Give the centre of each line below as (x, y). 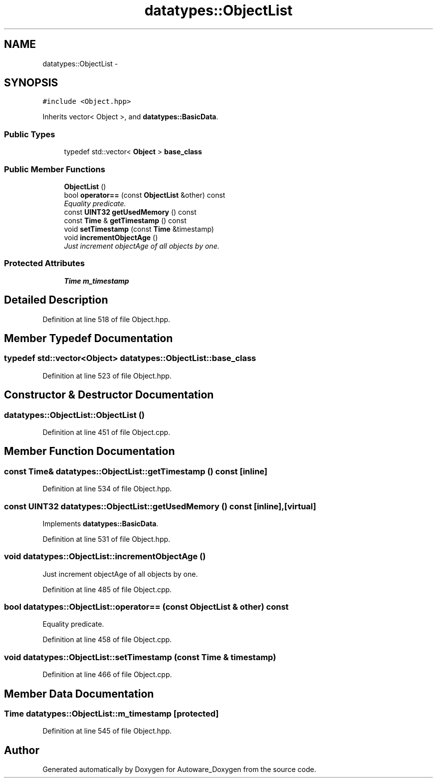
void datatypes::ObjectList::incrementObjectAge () (105, 557)
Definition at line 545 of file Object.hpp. (107, 731)
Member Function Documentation (90, 451)
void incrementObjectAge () (111, 237)
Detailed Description (56, 300)
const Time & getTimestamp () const (125, 220)
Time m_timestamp (97, 281)
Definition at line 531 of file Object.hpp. (107, 539)
